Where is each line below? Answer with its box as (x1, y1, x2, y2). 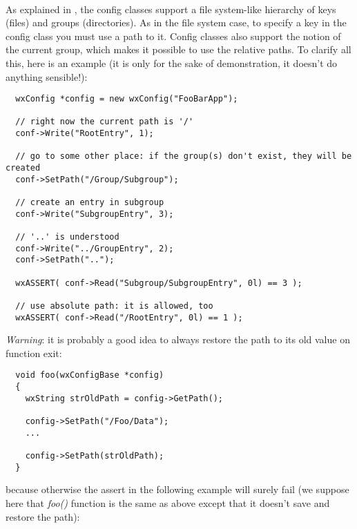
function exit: (6, 345, 62, 360)
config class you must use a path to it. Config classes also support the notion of (6, 28, 341, 43)
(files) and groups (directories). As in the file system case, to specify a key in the (6, 15, 347, 30)
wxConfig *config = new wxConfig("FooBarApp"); (15, 94, 238, 104)
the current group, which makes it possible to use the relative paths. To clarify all (6, 42, 351, 57)
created (6, 163, 41, 173)
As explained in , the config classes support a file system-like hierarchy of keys (6, 1, 336, 16)
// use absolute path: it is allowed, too (15, 300, 213, 311)
